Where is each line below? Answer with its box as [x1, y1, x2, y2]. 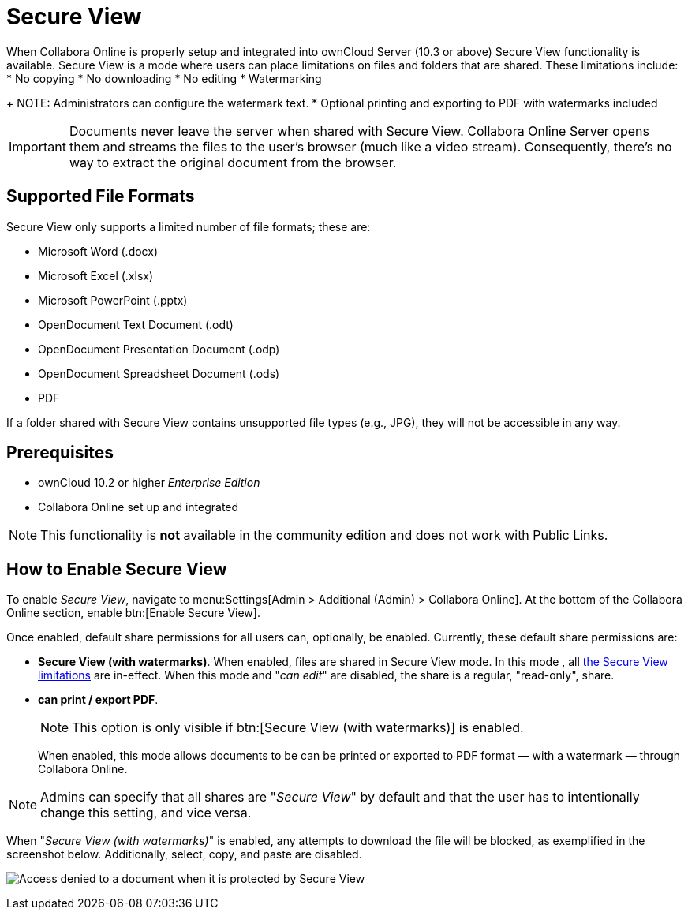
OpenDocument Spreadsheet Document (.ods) [38, 366, 280, 380]
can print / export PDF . [38, 693, 159, 707]
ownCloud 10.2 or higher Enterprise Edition [38, 476, 260, 490]
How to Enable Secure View [6, 559, 227, 579]
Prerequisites [6, 443, 114, 463]
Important [9, 138, 66, 155]
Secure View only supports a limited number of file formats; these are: [6, 219, 371, 234]
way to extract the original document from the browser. [69, 154, 397, 170]
